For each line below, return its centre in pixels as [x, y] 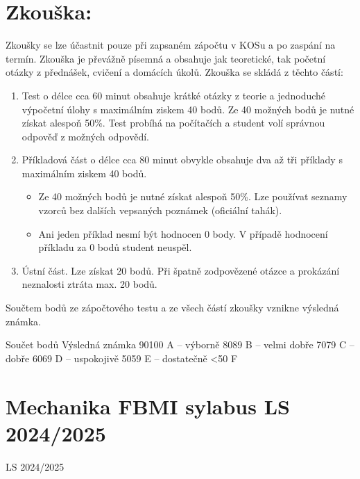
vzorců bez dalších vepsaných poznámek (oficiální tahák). [160, 210]
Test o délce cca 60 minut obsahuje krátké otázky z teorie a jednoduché [174, 95]
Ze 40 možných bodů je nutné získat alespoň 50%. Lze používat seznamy [193, 196]
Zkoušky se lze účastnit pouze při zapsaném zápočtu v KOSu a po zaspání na [171, 45]
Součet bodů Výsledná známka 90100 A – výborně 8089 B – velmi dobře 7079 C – [180, 344]
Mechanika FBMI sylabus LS [148, 406]
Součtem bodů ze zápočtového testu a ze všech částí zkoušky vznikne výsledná [172, 308]
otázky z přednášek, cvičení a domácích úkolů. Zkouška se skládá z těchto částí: [174, 72]
